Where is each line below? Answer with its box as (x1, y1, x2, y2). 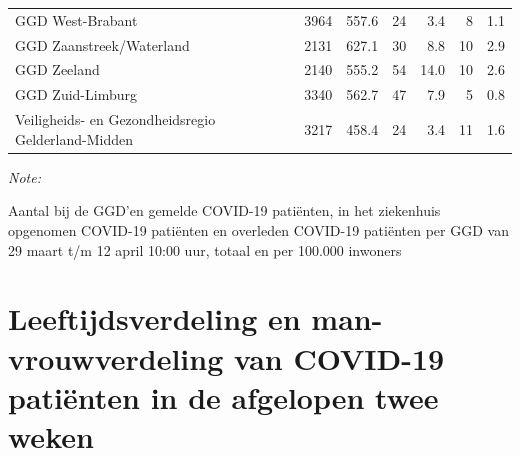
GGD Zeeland (15, 59, 100, 80)
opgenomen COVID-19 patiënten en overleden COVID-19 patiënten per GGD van (8, 220, 509, 240)
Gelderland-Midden (15, 128, 134, 149)
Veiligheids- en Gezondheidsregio (15, 109, 216, 130)
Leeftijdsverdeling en (8, 298, 301, 339)
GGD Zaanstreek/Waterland (15, 34, 190, 55)
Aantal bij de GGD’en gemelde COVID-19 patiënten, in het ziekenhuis (8, 200, 441, 221)
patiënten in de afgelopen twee (8, 376, 439, 417)
